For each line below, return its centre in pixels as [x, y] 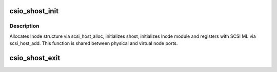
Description [24, 26]
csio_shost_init [34, 11]
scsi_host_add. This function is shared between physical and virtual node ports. [94, 43]
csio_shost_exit [35, 58]
